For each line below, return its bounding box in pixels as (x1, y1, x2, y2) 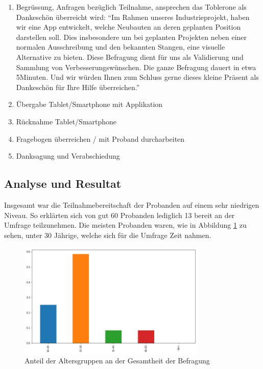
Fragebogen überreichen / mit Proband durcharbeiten (16, 133, 185, 144)
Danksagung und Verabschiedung (16, 150, 120, 161)
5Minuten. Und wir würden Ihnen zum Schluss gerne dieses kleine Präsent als (16, 72, 259, 82)
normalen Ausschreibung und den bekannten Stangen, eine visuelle (16, 41, 225, 52)
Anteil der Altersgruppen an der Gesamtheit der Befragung (25, 355, 210, 366)
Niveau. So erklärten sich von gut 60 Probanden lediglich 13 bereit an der (4, 209, 235, 220)
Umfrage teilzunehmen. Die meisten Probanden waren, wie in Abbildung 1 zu (4, 220, 247, 230)
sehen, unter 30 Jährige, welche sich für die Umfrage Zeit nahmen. (4, 229, 211, 240)
